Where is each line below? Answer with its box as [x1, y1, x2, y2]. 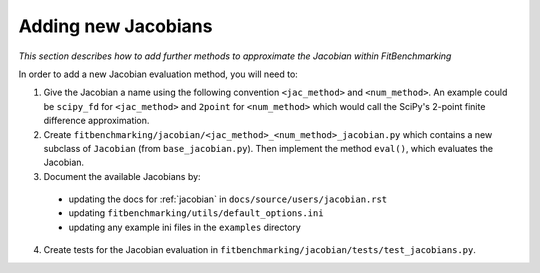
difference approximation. [43, 115, 150, 127]
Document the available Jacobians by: [43, 170, 201, 182]
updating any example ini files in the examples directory [68, 221, 302, 233]
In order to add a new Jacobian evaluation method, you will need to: [18, 68, 299, 80]
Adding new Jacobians [18, 15, 213, 37]
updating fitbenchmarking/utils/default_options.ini [68, 207, 324, 219]
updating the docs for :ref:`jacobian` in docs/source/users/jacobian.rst [68, 193, 388, 205]
